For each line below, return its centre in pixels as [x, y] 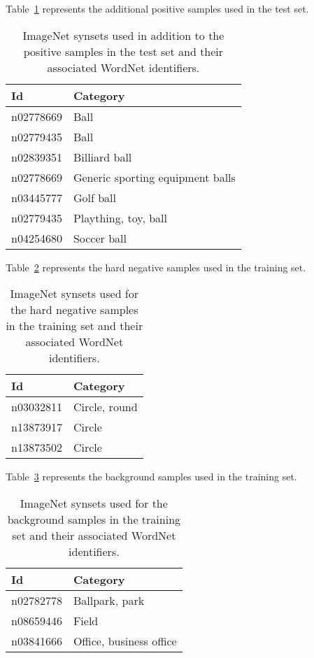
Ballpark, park [109, 600]
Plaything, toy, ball [120, 217]
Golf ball [94, 197]
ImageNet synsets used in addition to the [123, 35]
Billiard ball [102, 157]
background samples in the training [94, 519]
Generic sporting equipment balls [154, 177]
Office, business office [125, 641]
